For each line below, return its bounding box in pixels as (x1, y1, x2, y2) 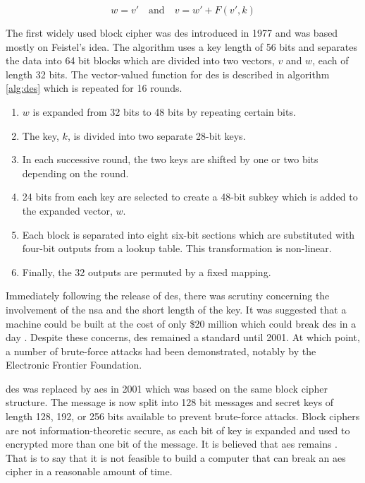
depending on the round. (22, 165, 129, 180)
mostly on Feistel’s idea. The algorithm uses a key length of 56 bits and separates (6, 39, 358, 54)
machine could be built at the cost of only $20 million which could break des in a (6, 316, 357, 330)
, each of (312, 53, 349, 68)
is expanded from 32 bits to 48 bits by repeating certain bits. (32, 104, 296, 119)
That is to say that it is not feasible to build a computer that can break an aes (6, 450, 346, 465)
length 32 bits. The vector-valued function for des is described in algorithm (6, 66, 330, 81)
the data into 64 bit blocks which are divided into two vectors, (6, 53, 275, 68)
